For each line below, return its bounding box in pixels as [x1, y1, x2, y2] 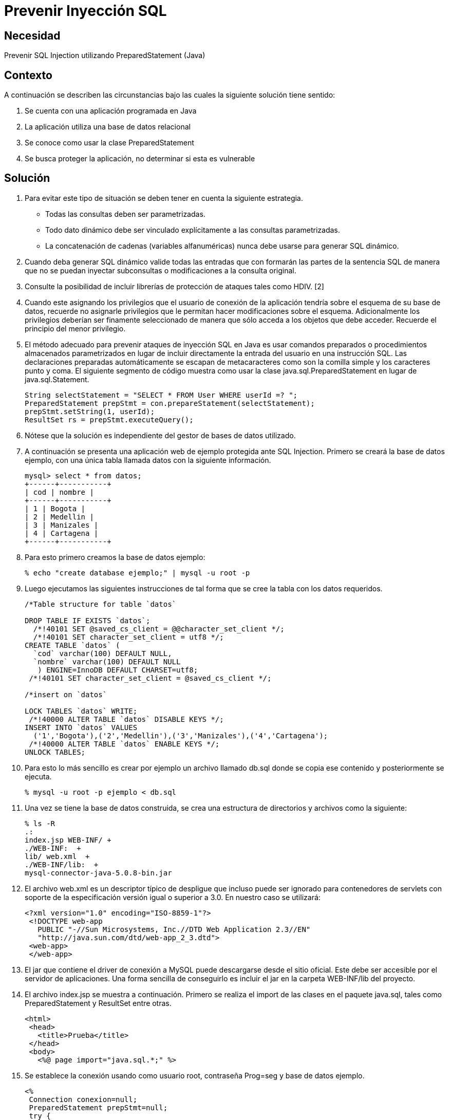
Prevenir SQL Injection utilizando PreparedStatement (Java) [4, 51, 205, 60]
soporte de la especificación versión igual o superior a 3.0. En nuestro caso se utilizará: [25, 892, 321, 902]
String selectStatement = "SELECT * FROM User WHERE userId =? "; [25, 390, 298, 399]
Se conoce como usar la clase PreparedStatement [25, 138, 194, 147]
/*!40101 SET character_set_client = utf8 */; [33, 632, 224, 641]
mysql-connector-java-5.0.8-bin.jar [25, 868, 172, 877]
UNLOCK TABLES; [25, 748, 86, 756]
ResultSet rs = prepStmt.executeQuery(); [25, 415, 194, 424]
